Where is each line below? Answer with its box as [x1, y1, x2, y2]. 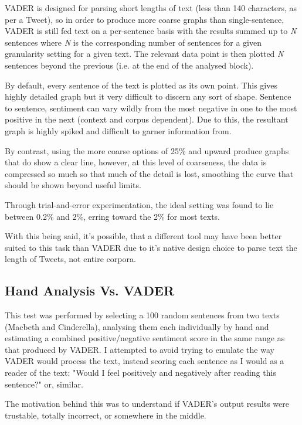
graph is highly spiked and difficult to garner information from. [5, 124, 232, 137]
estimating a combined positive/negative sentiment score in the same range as [5, 332, 285, 344]
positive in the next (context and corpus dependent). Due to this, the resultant [5, 113, 289, 125]
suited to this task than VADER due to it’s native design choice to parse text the [5, 241, 297, 253]
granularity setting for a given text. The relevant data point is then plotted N [5, 47, 284, 60]
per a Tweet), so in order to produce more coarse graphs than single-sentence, [5, 13, 284, 25]
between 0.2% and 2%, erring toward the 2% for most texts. [5, 210, 220, 222]
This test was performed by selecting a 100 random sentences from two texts [5, 309, 280, 321]
